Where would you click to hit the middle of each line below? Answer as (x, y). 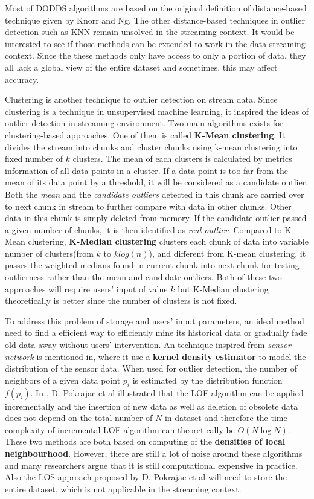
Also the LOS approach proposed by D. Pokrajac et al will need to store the (146, 477)
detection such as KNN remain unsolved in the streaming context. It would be (150, 32)
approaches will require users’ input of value (86, 288)
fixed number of (34, 159)
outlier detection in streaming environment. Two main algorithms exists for (144, 123)
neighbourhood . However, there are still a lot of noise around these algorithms (154, 453)
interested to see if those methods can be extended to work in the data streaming (155, 43)
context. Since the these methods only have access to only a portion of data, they (155, 55)
